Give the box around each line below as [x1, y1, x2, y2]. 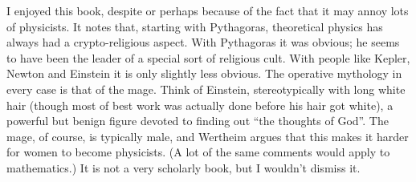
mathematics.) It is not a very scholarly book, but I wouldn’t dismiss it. [6, 159, 361, 176]
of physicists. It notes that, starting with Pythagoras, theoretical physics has [6, 18, 383, 34]
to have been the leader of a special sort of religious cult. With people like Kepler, [6, 49, 410, 66]
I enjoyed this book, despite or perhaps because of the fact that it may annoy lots [6, 2, 409, 18]
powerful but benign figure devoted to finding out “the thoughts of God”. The [6, 112, 389, 129]
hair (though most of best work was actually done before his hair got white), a [6, 96, 394, 113]
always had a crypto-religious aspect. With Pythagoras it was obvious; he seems [6, 34, 400, 51]
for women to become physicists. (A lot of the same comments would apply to [6, 144, 390, 160]
